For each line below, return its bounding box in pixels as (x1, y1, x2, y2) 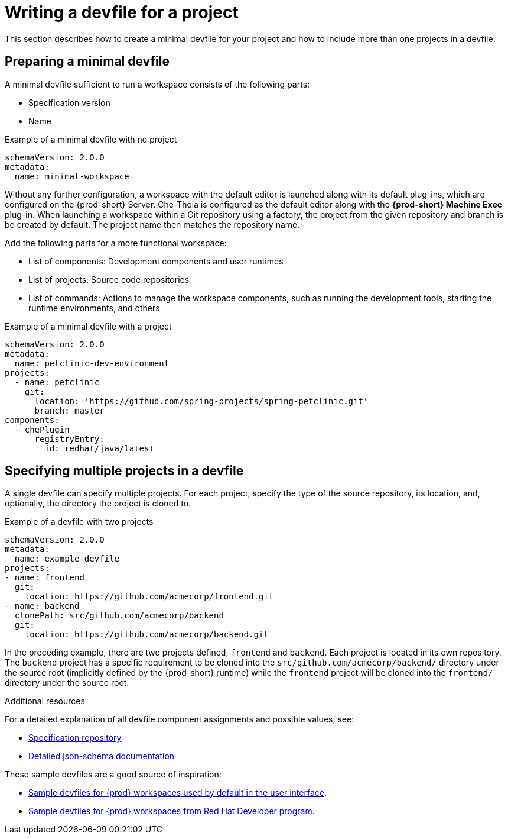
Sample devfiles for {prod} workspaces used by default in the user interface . (28, 788, 327, 798)
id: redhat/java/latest (44, 443, 154, 453)
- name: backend (5, 601, 80, 611)
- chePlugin (14, 424, 70, 434)
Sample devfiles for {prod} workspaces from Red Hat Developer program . (28, 806, 315, 817)
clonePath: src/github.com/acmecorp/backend (14, 611, 224, 621)
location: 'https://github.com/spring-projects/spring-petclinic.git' (34, 396, 369, 406)
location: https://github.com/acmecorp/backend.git (24, 630, 269, 640)
